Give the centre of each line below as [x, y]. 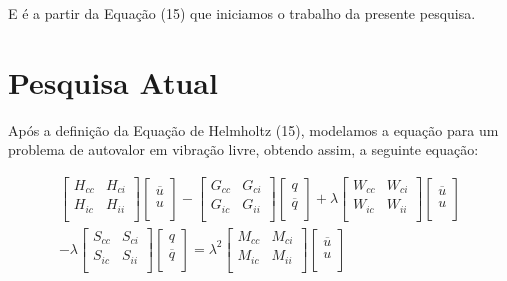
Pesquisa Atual [113, 81]
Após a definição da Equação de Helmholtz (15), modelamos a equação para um [253, 129]
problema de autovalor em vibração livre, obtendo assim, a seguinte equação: [243, 149]
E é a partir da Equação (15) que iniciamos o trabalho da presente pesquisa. [242, 13]
